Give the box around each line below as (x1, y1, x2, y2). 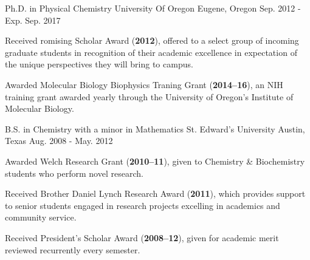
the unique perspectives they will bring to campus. (5, 58, 193, 70)
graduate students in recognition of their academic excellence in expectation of (5, 46, 297, 58)
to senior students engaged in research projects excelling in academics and (5, 199, 280, 211)
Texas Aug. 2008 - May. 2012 (5, 134, 113, 147)
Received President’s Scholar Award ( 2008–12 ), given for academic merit (5, 231, 279, 244)
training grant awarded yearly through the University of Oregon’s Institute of (5, 90, 294, 103)
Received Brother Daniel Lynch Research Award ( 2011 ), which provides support (5, 187, 306, 200)
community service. (5, 211, 77, 224)
